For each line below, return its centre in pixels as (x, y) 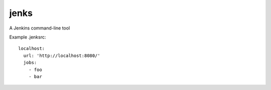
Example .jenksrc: (28, 37)
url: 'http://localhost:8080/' (62, 55)
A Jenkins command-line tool (40, 28)
